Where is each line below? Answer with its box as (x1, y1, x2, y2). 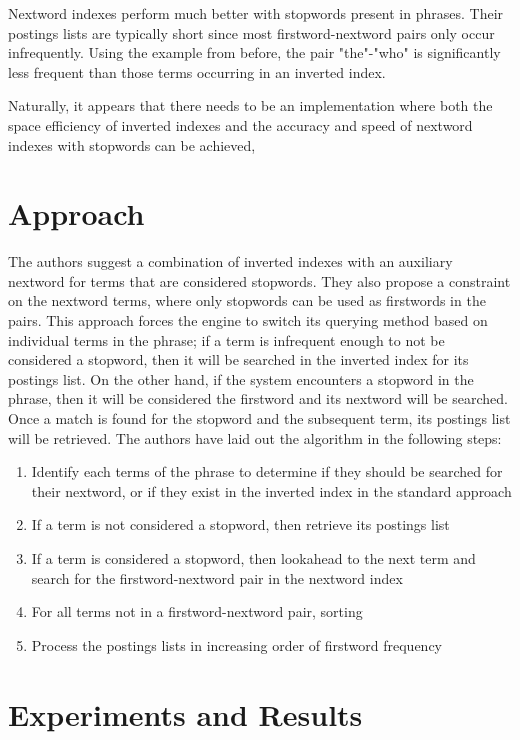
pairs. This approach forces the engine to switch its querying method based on (8, 310, 488, 331)
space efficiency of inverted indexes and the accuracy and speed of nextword (8, 114, 473, 135)
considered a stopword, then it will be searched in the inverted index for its (8, 349, 469, 370)
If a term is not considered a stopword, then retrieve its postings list (31, 514, 450, 535)
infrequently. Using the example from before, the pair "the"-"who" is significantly (8, 42, 501, 63)
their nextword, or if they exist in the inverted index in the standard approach (31, 480, 512, 501)
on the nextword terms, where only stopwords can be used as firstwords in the (8, 290, 486, 311)
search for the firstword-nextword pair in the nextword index (31, 567, 403, 588)
